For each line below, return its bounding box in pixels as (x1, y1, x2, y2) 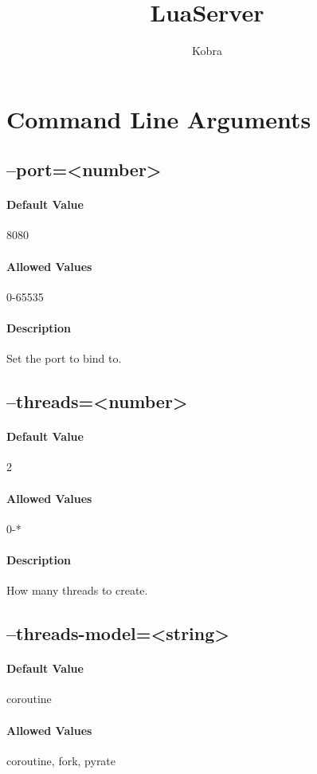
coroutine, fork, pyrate (6, 752, 116, 768)
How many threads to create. (6, 582, 148, 599)
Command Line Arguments (6, 102, 311, 135)
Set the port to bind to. (6, 350, 122, 367)
